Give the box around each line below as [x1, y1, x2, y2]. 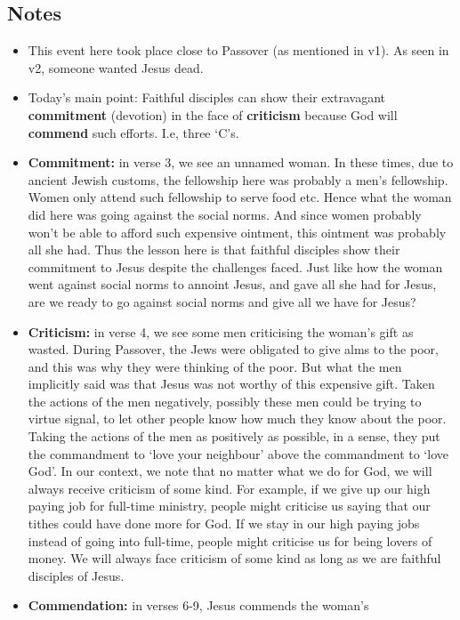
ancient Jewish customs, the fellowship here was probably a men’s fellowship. [28, 170, 448, 189]
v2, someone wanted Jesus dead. [28, 58, 204, 76]
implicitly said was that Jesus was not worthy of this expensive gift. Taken [28, 374, 435, 393]
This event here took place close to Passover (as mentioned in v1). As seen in [28, 41, 449, 60]
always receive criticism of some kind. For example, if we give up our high [28, 479, 431, 497]
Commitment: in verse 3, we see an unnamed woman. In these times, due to [28, 153, 454, 172]
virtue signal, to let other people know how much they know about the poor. [28, 409, 447, 428]
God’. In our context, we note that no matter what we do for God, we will [28, 462, 432, 480]
